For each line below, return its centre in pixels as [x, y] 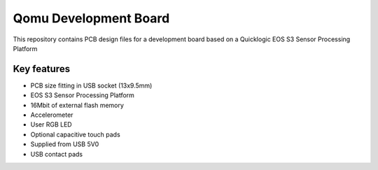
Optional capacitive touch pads [75, 134]
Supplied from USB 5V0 [65, 144]
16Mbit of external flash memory [77, 105]
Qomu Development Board [91, 18]
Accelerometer [52, 115]
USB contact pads [57, 154]
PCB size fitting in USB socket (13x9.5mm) [91, 85]
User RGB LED [51, 125]
